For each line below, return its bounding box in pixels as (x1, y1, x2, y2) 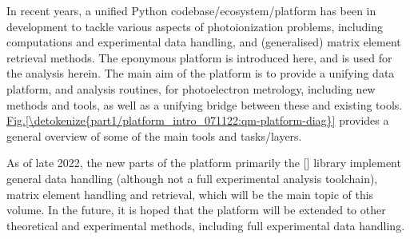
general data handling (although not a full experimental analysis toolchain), (6, 169, 378, 186)
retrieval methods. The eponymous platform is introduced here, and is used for (6, 49, 392, 66)
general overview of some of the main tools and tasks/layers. (6, 127, 302, 144)
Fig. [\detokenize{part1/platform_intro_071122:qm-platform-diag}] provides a (6, 112, 389, 129)
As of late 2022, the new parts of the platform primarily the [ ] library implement (6, 154, 401, 171)
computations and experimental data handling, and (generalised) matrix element (6, 34, 401, 50)
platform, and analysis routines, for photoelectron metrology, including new (6, 80, 376, 97)
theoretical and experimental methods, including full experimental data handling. (6, 217, 405, 233)
